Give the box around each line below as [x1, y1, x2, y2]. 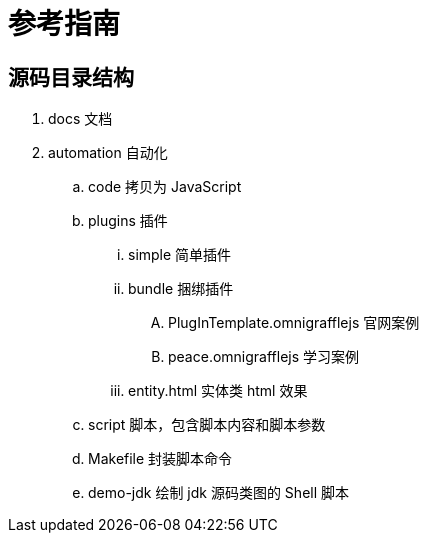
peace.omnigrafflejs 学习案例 [168, 348, 360, 366]
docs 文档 [48, 110, 113, 128]
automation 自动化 [48, 144, 168, 162]
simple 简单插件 [128, 246, 232, 264]
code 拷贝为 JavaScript [88, 178, 242, 196]
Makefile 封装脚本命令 [88, 450, 233, 468]
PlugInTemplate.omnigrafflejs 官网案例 [168, 314, 420, 332]
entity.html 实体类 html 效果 [128, 382, 308, 400]
